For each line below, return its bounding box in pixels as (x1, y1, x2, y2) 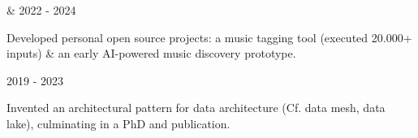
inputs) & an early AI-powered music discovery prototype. (6, 45, 296, 62)
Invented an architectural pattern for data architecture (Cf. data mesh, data (6, 99, 386, 116)
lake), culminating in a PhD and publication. (6, 114, 231, 132)
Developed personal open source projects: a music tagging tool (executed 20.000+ (6, 28, 412, 45)
